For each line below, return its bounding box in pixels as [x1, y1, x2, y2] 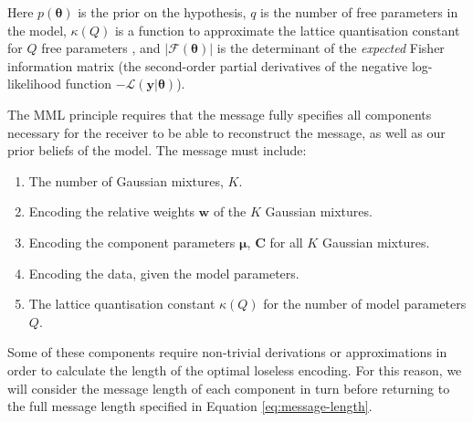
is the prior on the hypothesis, [78, 3, 247, 21]
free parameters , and [41, 38, 161, 58]
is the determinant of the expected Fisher [216, 38, 445, 58]
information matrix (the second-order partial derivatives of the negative [7, 56, 408, 75]
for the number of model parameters [263, 294, 467, 313]
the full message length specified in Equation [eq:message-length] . [7, 396, 373, 416]
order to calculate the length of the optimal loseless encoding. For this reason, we [7, 360, 462, 379]
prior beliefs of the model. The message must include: [7, 141, 307, 160]
